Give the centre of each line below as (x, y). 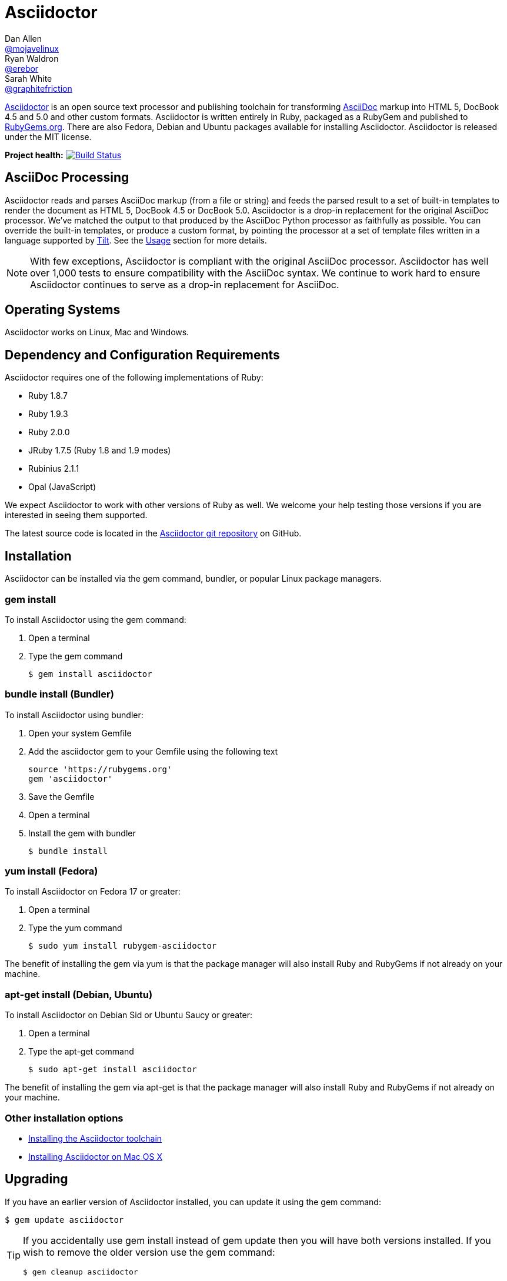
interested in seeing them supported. (76, 515)
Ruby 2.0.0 (49, 432)
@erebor (22, 68)
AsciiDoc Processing (67, 178)
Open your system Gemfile (80, 733)
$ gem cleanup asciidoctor (81, 1272)
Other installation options (64, 1118)
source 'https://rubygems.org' (100, 769)
